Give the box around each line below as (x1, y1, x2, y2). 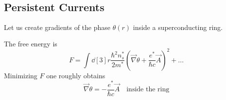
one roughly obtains (46, 70, 105, 80)
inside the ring (126, 86, 170, 93)
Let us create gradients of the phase (4, 22, 111, 32)
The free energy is (4, 38, 57, 48)
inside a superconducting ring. (133, 22, 223, 32)
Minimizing (4, 70, 37, 80)
